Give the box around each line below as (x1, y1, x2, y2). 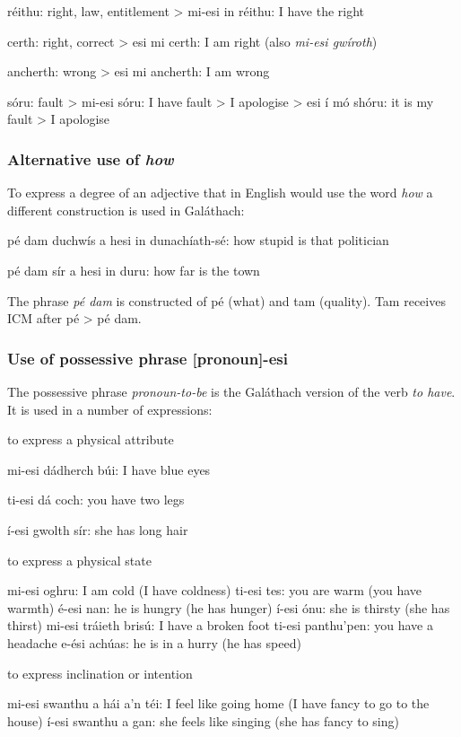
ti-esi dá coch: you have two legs (7, 490, 185, 509)
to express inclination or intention (7, 663, 193, 682)
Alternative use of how (7, 147, 174, 170)
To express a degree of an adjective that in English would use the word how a (7, 183, 433, 202)
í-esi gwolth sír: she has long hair (7, 520, 188, 539)
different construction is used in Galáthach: (7, 200, 245, 219)
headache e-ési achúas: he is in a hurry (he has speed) (7, 633, 301, 652)
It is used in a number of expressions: (7, 399, 213, 418)
